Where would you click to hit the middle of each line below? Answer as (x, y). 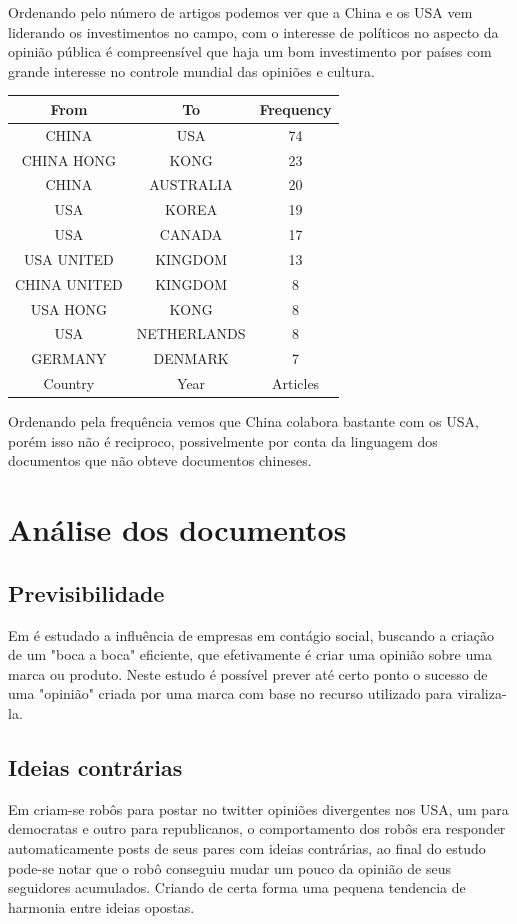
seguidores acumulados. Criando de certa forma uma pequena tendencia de (237, 887)
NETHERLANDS (191, 333)
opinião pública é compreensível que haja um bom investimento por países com (250, 51)
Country (69, 383)
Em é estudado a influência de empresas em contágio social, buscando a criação (251, 634)
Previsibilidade (86, 592)
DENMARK (191, 358)
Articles (295, 383)
